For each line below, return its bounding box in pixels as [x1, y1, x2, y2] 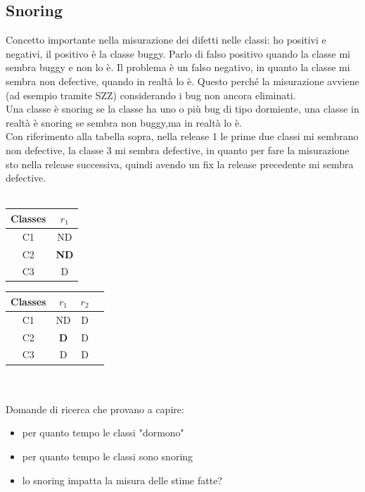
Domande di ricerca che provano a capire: [6, 401, 184, 416]
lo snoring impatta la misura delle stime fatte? [22, 472, 222, 487]
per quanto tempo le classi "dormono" [22, 425, 184, 440]
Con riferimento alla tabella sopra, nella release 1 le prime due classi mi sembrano [6, 129, 359, 144]
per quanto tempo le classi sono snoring [22, 448, 193, 463]
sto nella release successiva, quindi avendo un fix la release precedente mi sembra [6, 156, 354, 171]
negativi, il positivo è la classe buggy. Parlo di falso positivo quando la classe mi [6, 46, 350, 61]
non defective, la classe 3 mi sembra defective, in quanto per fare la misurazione [6, 142, 350, 157]
